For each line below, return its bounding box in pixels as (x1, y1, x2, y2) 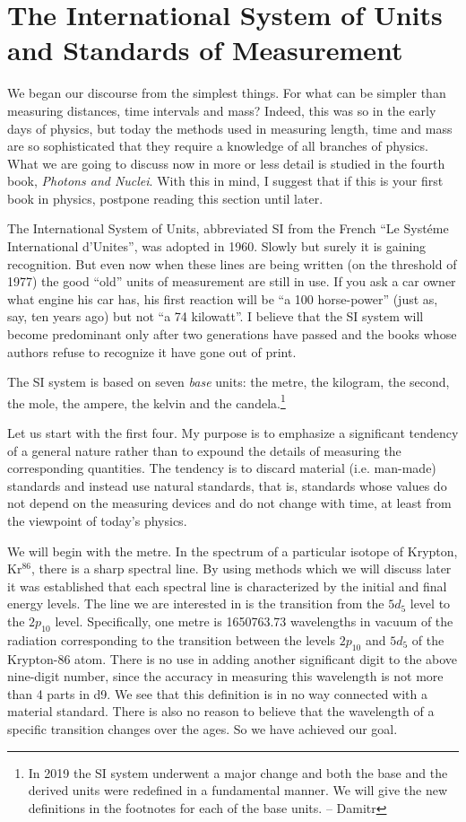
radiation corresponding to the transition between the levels (7, 630, 335, 649)
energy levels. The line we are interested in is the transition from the (7, 594, 384, 613)
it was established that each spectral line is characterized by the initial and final (7, 576, 447, 595)
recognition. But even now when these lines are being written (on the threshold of (7, 254, 457, 273)
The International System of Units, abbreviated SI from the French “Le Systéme (7, 219, 449, 238)
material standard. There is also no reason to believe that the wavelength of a (7, 702, 435, 721)
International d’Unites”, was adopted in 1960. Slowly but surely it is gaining (7, 237, 427, 256)
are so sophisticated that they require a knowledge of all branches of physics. (7, 136, 428, 155)
